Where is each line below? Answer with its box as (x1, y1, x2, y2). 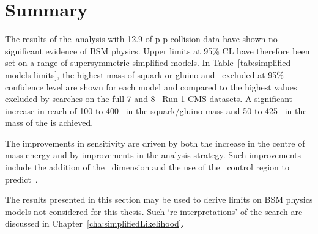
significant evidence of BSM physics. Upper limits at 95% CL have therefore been (5, 44, 310, 57)
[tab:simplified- (237, 56, 294, 69)
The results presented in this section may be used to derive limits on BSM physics (5, 193, 313, 206)
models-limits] (5, 68, 57, 81)
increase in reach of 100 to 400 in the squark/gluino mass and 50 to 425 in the (5, 104, 307, 117)
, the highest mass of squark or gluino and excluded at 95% (57, 68, 284, 81)
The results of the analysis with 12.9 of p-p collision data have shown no (5, 32, 278, 45)
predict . (5, 172, 38, 185)
